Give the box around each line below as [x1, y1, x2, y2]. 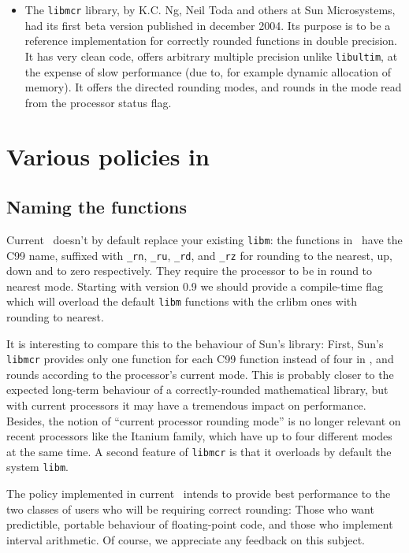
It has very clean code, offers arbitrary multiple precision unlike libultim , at [24, 47, 398, 64]
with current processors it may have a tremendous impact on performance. [6, 397, 366, 414]
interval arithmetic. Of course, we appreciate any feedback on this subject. [6, 531, 365, 547]
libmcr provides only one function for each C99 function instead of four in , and [6, 351, 394, 367]
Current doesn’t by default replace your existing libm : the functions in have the [6, 231, 403, 247]
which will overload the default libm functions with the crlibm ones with [6, 293, 358, 310]
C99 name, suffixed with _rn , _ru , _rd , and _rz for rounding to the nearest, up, [6, 247, 392, 263]
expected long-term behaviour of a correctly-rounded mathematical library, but [6, 381, 389, 398]
